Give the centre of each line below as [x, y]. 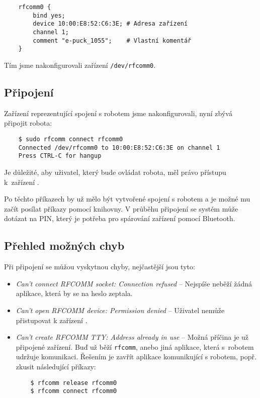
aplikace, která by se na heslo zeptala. [74, 293]
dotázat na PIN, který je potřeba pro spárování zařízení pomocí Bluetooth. [120, 218]
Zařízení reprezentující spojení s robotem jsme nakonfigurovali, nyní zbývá [118, 113]
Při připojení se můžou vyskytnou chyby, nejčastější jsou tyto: [100, 267]
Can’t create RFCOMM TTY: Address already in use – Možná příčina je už [132, 337]
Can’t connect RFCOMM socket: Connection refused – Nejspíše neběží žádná [134, 283]
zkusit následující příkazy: [56, 366]
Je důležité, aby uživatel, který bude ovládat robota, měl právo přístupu [115, 172]
